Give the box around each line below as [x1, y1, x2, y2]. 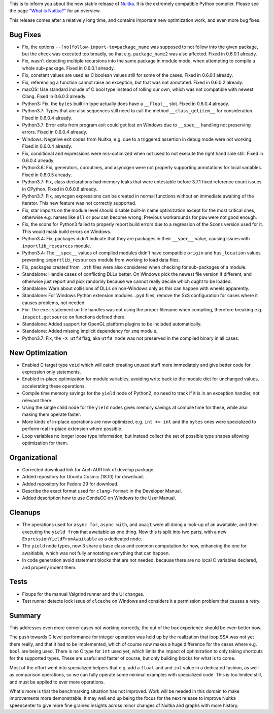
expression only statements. [22, 369, 81, 375]
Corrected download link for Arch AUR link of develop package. [22, 466, 155, 472]
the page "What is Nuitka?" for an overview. [9, 8, 101, 14]
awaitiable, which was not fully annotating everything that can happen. [22, 550, 170, 556]
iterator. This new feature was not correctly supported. [22, 200, 136, 206]
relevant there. [22, 397, 53, 403]
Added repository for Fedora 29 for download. [22, 480, 119, 487]
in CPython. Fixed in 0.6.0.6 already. [22, 186, 97, 192]
